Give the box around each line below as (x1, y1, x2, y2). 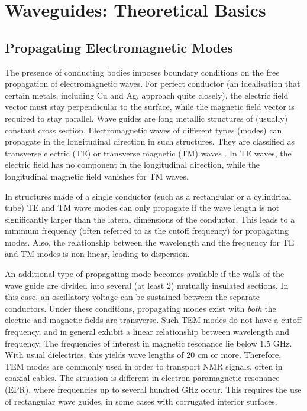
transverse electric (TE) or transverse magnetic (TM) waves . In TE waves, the (5, 146, 292, 159)
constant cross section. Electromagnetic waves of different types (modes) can (5, 123, 282, 136)
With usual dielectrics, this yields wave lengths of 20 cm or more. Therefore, (5, 348, 282, 361)
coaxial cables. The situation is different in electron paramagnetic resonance (5, 371, 280, 384)
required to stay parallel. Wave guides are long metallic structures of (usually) (5, 112, 288, 124)
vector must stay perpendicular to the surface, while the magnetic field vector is (5, 100, 295, 113)
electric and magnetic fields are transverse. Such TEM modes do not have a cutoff (5, 314, 302, 326)
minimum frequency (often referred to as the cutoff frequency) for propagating (5, 224, 289, 237)
